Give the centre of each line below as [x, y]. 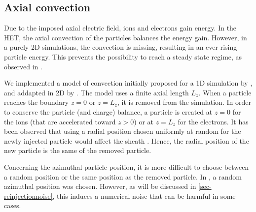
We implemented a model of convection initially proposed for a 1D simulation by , [128, 83]
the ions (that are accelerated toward [60, 121]
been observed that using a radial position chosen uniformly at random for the [123, 131]
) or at [144, 121]
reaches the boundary [37, 102]
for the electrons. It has [213, 121]
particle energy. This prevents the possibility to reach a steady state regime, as [123, 56]
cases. [13, 205]
